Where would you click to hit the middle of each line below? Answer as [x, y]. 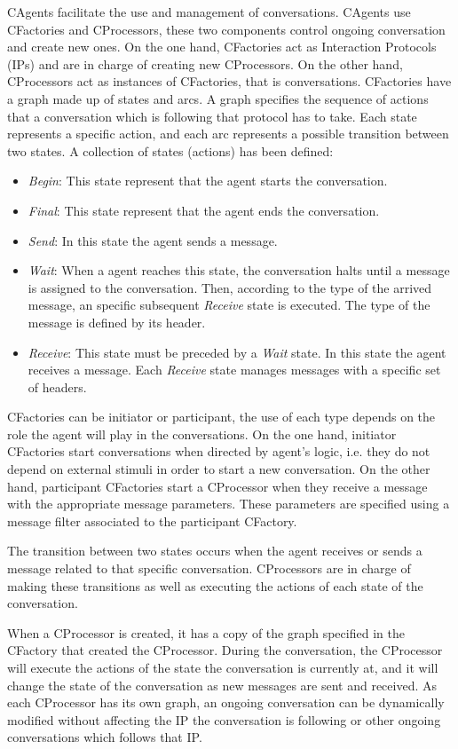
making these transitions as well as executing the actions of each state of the [215, 585]
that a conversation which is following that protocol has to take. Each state [212, 116]
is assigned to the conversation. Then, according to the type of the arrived [230, 287]
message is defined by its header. [117, 322]
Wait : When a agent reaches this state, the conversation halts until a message [239, 270]
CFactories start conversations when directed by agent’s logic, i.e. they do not [219, 451]
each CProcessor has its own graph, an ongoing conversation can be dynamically [226, 702]
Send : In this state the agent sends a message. [153, 240]
